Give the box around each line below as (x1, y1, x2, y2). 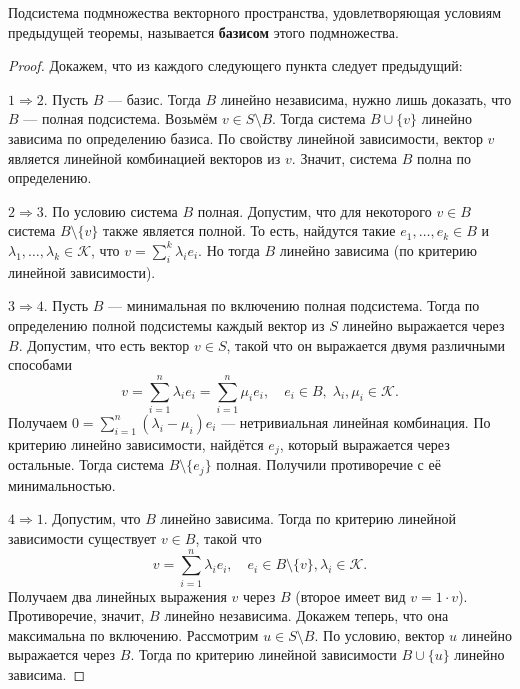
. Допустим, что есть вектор (18, 334, 190, 355)
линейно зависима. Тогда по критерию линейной (160, 508, 457, 529)
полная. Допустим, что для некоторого (197, 200, 432, 221)
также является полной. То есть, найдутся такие (103, 220, 396, 241)
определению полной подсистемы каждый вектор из (8, 314, 325, 335)
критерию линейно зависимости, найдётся (8, 433, 264, 454)
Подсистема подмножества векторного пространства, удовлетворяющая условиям (8, 2, 502, 22)
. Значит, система (291, 147, 397, 168)
